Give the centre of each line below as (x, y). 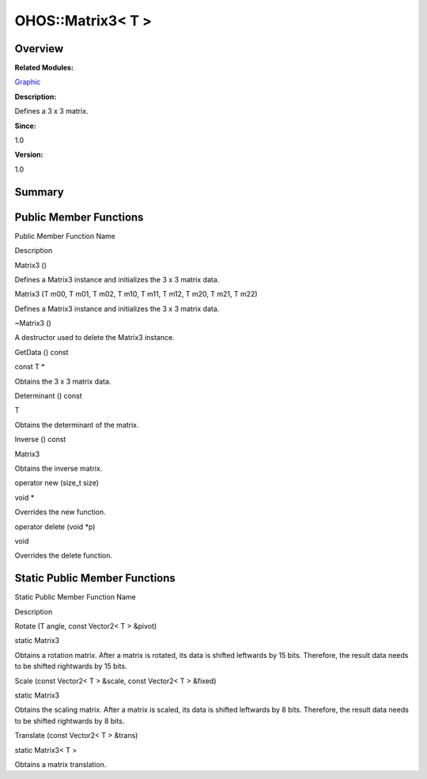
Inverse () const (40, 440)
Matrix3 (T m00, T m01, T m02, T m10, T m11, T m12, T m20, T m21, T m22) (136, 294)
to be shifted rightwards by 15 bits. (71, 666)
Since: (25, 126)
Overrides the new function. (60, 512)
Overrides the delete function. (63, 556)
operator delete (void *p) (55, 527)
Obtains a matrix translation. (60, 764)
